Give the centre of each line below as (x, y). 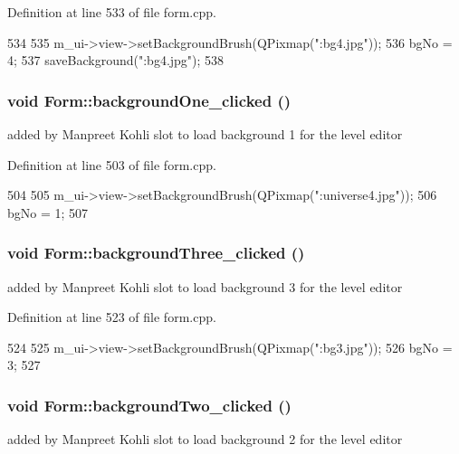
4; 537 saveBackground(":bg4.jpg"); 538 (116, 60)
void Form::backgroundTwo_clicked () (149, 405)
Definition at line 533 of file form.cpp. (112, 12)
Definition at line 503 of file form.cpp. (112, 164)
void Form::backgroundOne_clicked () (149, 100)
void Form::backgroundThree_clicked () (156, 253)
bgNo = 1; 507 (48, 212)
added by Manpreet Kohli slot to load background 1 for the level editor (205, 134)
